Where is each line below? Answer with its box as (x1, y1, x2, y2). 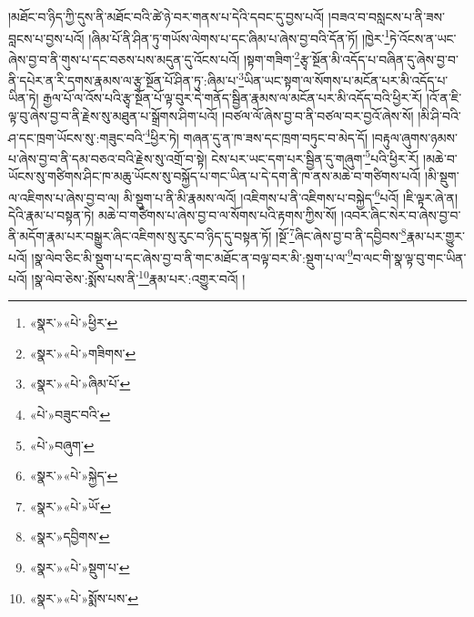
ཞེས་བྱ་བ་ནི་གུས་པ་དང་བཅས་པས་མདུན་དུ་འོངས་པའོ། (8, 49, 240, 68)
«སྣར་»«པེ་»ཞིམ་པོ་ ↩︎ (29, 374, 131, 393)
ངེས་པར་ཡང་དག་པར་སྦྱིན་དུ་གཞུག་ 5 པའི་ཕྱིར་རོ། (211, 146, 419, 167)
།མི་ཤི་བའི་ (418, 106, 461, 125)
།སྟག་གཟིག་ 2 (243, 46, 300, 68)
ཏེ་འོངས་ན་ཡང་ (389, 28, 457, 47)
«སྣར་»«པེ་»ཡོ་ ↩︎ (29, 496, 111, 515)
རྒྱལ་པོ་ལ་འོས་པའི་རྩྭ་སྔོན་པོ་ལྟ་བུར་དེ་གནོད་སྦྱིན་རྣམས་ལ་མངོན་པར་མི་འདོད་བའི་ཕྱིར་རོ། (43, 88, 423, 107)
